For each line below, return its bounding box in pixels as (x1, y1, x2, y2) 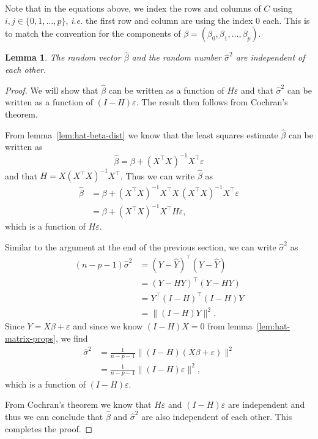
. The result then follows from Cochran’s (136, 96, 288, 108)
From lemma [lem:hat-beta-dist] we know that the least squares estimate (5, 128, 278, 141)
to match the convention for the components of (5, 27, 181, 40)
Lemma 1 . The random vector (5, 51, 121, 64)
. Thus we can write (120, 169, 195, 181)
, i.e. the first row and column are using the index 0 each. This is (65, 13, 310, 26)
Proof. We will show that (5, 83, 98, 96)
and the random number (131, 51, 221, 64)
